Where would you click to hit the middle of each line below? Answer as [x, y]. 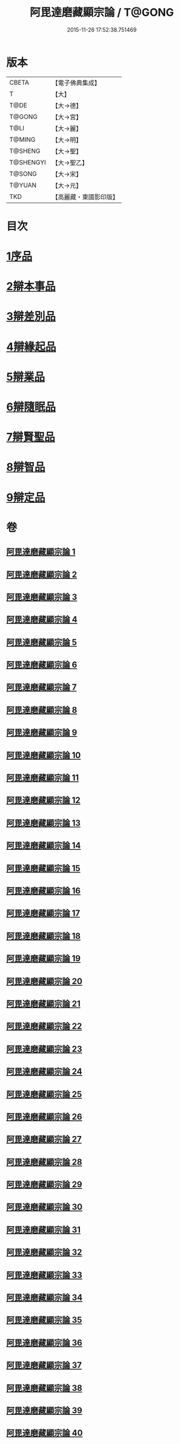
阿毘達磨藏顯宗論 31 [43, 1229]
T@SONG [23, 173]
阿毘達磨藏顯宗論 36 [45, 1343]
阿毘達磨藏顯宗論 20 [45, 981]
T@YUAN [23, 185]
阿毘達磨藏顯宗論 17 [43, 913]
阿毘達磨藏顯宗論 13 [43, 823]
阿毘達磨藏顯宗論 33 [45, 1275]
